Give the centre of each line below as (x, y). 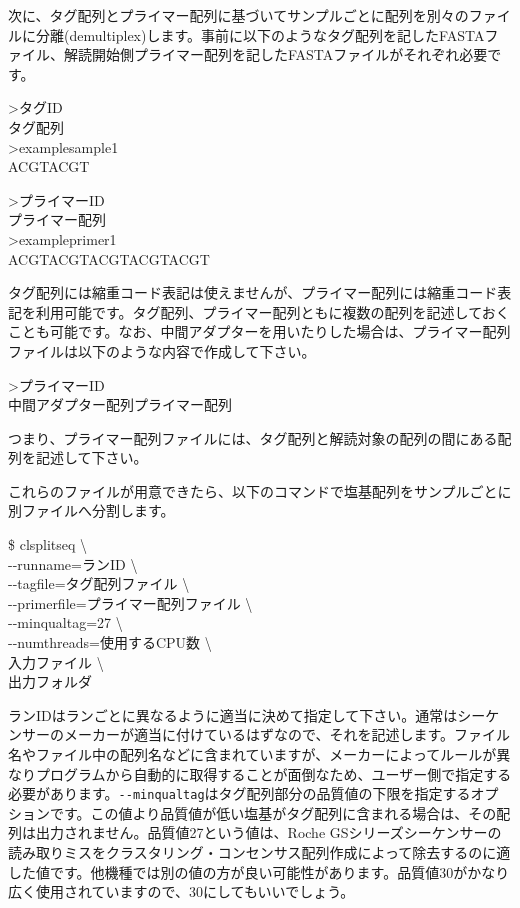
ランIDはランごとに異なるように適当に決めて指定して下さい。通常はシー (247, 714)
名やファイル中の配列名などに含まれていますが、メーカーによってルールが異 (259, 754)
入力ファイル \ (56, 661)
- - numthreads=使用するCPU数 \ (110, 642)
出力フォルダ (50, 681)
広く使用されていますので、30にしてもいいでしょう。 (181, 891)
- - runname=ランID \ (73, 563)
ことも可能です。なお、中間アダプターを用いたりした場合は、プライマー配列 (259, 331)
